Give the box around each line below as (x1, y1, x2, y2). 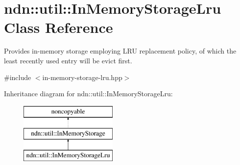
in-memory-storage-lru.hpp (42, 72, 122, 82)
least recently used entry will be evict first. (4, 55, 132, 65)
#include (4, 72, 31, 82)
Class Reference (4, 17, 113, 37)
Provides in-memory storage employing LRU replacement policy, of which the (4, 46, 237, 56)
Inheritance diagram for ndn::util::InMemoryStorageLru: (4, 88, 173, 99)
